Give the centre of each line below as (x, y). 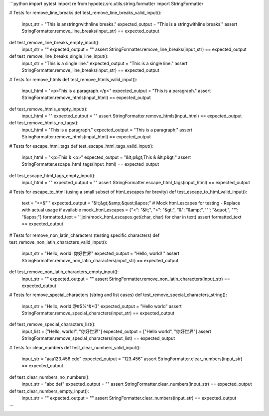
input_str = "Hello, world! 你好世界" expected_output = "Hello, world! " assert (100, 253)
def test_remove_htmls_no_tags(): (44, 123)
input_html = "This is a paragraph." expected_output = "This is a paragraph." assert (107, 130)
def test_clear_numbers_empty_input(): (49, 391)
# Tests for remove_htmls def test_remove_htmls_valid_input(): (73, 79)
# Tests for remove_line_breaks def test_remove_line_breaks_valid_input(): (85, 13)
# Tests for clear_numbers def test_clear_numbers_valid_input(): (75, 347)
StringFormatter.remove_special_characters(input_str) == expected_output (98, 313)
